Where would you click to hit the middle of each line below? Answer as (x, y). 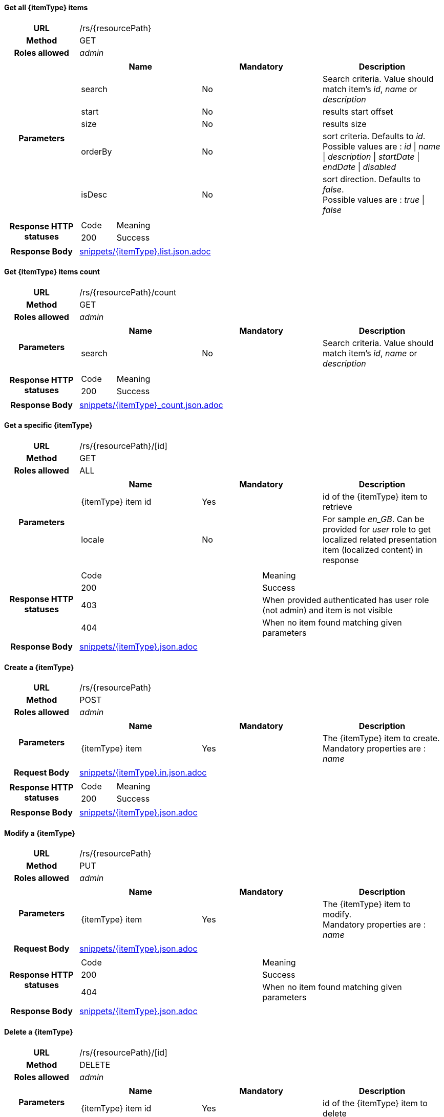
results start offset (358, 111)
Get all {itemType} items (46, 7)
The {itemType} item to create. (381, 738)
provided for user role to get (377, 530)
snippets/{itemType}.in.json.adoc (143, 773)
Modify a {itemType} (40, 833)
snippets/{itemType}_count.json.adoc (151, 405)
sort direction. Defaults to (372, 179)
